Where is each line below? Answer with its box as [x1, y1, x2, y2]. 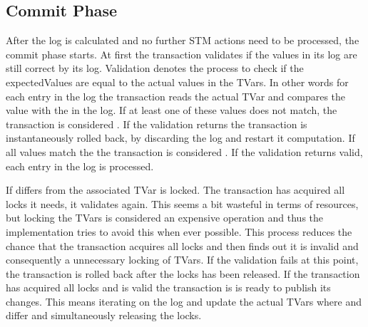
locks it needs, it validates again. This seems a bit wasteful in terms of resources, [6, 196, 359, 211]
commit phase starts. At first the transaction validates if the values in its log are [6, 46, 357, 61]
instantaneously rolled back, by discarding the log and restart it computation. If [6, 130, 355, 145]
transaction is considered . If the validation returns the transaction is [6, 116, 307, 131]
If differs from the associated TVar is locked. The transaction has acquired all [6, 182, 345, 197]
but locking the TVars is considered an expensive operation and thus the [6, 210, 324, 225]
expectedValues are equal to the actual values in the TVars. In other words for [6, 74, 349, 89]
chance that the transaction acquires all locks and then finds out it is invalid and [6, 238, 359, 253]
